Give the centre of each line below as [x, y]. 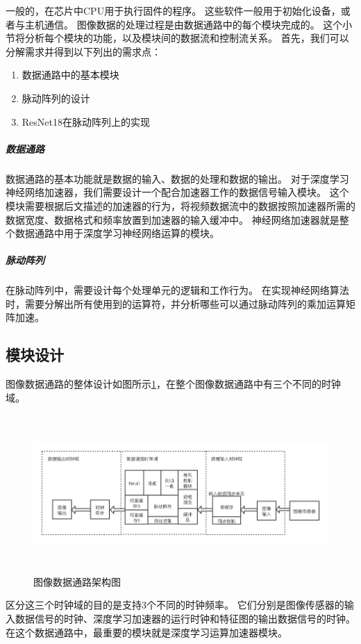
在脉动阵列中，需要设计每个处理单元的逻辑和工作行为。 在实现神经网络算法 [177, 290]
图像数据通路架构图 [77, 581]
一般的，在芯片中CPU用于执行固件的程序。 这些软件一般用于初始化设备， [173, 10]
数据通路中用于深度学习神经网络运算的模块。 [117, 233]
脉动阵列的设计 [56, 98]
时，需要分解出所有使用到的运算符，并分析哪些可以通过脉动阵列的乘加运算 [176, 303]
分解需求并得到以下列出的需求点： [83, 51]
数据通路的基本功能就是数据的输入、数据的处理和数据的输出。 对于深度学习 [177, 178]
